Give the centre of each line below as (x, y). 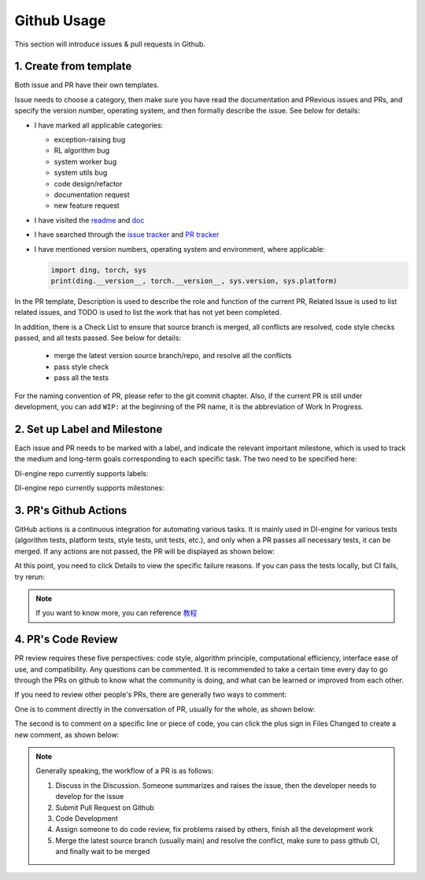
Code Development (87, 818)
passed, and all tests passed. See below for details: (98, 338)
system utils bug (81, 172)
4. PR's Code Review (66, 640)
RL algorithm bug (82, 150)
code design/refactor (88, 183)
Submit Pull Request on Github (105, 808)
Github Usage (60, 20)
